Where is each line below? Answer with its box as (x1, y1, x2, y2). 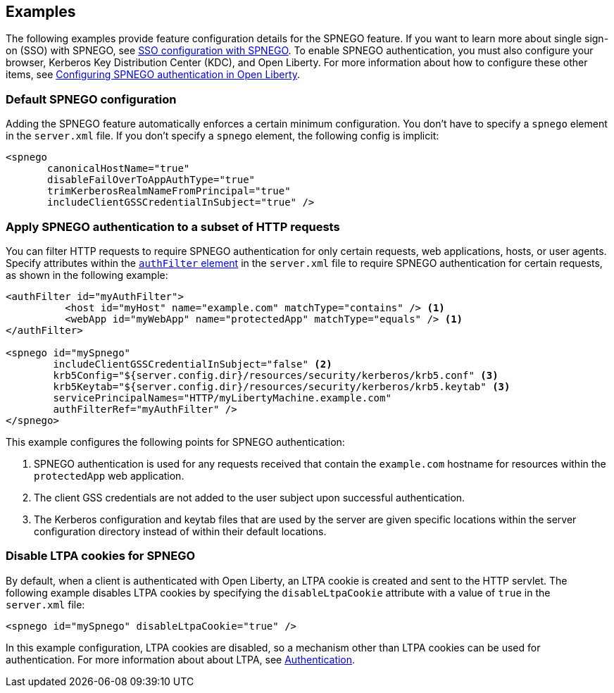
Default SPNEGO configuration (6, 92, 177, 106)
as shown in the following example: (6, 268, 168, 281)
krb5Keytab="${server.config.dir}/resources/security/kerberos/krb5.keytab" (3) (53, 380, 510, 392)
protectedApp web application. (34, 469, 184, 482)
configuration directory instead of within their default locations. (34, 525, 327, 537)
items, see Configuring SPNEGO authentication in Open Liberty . (6, 68, 301, 81)
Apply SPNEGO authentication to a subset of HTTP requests (6, 219, 340, 234)
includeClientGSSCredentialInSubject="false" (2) (53, 358, 332, 370)
